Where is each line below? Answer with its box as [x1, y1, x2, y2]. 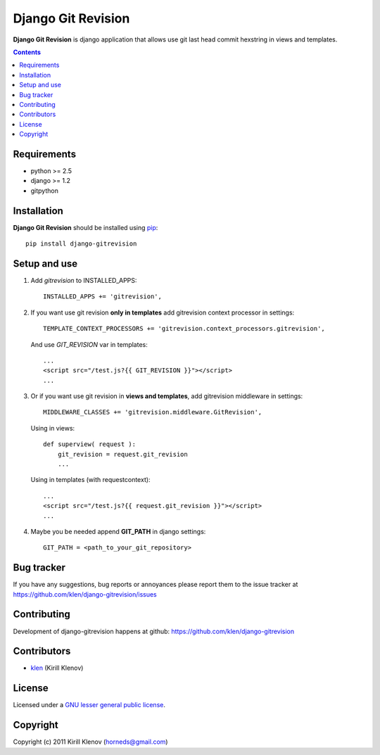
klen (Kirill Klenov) [30, 664, 84, 672]
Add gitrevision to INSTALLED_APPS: [30, 276, 137, 284]
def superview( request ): [43, 440, 137, 448]
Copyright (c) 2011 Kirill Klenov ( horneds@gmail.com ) [13, 737, 168, 746]
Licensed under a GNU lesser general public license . [13, 701, 165, 709]
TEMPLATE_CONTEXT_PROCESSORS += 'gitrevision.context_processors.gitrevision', [43, 324, 325, 333]
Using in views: [30, 424, 75, 432]
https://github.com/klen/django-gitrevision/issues [13, 590, 158, 598]
